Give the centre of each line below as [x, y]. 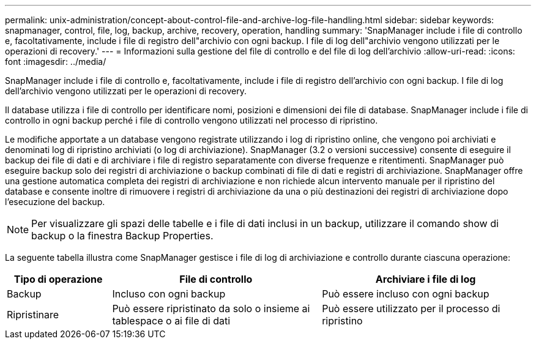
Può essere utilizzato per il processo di [411, 308]
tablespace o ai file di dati [171, 321]
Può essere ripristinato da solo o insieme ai [211, 308]
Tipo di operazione [58, 279]
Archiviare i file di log [426, 279]
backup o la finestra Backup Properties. [122, 236]
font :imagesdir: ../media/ [56, 62]
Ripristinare [33, 315]
